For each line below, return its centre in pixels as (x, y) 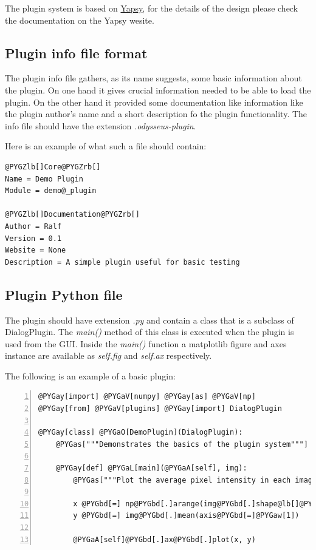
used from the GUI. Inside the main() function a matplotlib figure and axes (146, 343)
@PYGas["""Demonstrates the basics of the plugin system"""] (182, 444)
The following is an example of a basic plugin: (90, 375)
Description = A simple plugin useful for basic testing (122, 262)
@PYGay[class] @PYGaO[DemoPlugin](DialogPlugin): (141, 433)
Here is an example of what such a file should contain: (106, 146)
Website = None (36, 250)
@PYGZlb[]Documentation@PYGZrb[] (72, 215)
